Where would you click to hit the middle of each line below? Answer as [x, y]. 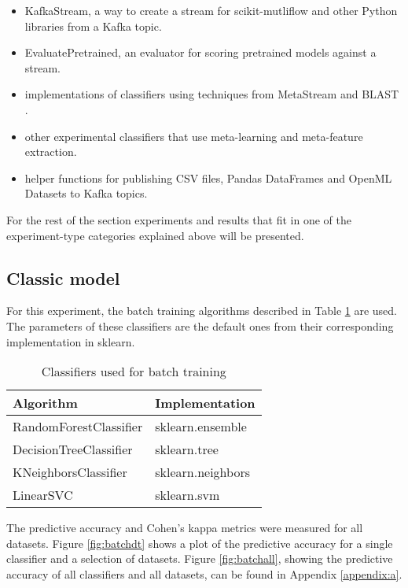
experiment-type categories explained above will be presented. [155, 235]
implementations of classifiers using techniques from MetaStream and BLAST [212, 94]
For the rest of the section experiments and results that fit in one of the [179, 219]
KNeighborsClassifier [70, 472]
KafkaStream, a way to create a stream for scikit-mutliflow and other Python [211, 10]
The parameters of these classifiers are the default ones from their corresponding [200, 325]
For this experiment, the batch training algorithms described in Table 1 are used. [202, 311]
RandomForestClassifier [78, 427]
